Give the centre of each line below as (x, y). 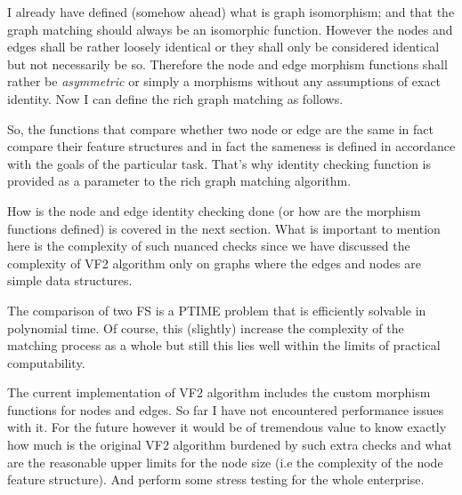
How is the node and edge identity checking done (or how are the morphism (214, 210)
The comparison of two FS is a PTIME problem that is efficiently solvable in (217, 310)
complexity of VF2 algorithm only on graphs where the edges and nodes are (214, 263)
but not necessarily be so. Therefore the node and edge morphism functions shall (227, 64)
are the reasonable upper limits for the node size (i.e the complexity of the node (225, 462)
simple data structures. (70, 280)
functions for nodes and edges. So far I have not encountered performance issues (226, 409)
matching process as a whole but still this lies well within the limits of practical (224, 345)
